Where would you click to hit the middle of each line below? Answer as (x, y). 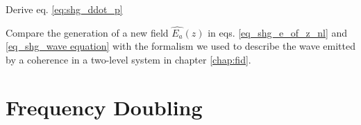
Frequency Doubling (104, 107)
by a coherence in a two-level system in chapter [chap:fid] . (128, 59)
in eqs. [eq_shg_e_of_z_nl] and (278, 32)
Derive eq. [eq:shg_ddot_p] (64, 9)
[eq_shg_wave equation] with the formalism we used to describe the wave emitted (180, 46)
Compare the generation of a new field (87, 32)
